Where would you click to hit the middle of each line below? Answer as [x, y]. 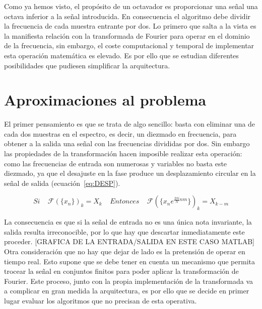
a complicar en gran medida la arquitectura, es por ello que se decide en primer [127, 291]
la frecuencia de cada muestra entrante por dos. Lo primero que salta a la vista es [130, 26]
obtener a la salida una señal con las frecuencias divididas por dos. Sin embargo [127, 143]
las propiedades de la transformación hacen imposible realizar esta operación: [123, 153]
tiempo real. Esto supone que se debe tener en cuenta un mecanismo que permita [129, 261]
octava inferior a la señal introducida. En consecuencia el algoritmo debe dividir [127, 16]
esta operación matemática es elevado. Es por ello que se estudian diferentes [121, 55]
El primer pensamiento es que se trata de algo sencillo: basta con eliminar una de [130, 124]
